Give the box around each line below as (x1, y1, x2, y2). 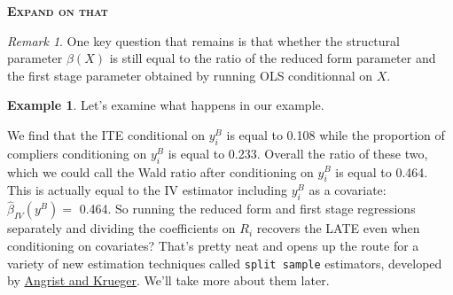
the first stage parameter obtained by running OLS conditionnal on (7, 66, 373, 84)
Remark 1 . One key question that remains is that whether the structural (7, 31, 400, 50)
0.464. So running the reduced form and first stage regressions (79, 199, 416, 218)
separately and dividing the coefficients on (7, 219, 236, 237)
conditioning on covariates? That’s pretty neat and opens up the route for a (7, 236, 419, 254)
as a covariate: (309, 181, 387, 199)
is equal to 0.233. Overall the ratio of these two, (168, 144, 428, 162)
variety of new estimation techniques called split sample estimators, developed (7, 253, 442, 272)
